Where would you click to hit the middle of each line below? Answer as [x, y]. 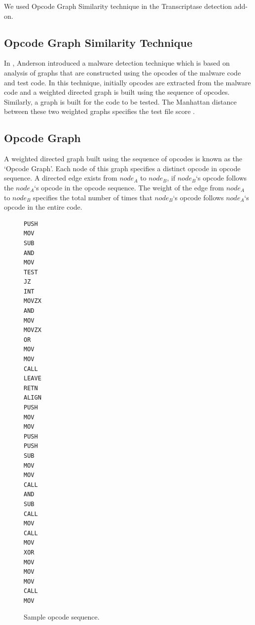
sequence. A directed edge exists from [61, 178]
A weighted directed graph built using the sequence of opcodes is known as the [123, 159]
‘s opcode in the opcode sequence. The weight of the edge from [129, 187]
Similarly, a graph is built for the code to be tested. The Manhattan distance [120, 101]
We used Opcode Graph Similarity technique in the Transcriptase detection [118, 6]
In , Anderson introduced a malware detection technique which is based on [117, 63]
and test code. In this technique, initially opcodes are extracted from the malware [127, 82]
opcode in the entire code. [43, 207]
